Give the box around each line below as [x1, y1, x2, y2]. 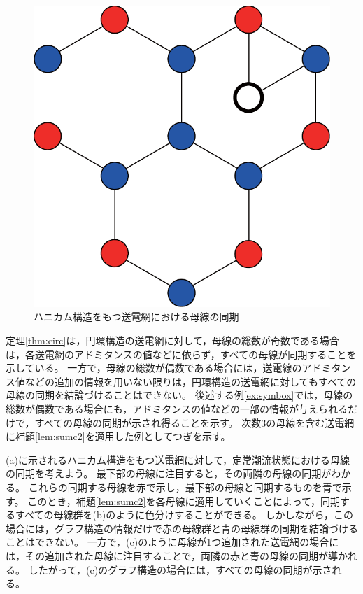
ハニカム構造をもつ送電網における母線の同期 [34, 309, 239, 324]
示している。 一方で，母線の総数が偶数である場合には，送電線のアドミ [6, 360, 332, 375]
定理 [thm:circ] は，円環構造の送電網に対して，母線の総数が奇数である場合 [6, 333, 339, 348]
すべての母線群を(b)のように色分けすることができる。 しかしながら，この [15, 507, 354, 522]
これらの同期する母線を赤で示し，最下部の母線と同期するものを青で [28, 479, 342, 494]
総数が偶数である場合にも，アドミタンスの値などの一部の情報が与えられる [6, 401, 348, 416]
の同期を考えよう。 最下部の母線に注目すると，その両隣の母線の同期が [6, 466, 332, 481]
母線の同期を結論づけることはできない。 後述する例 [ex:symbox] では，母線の [6, 388, 353, 402]
